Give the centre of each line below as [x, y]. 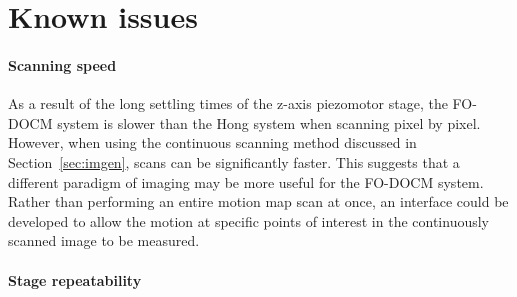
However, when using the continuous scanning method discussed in [212, 142]
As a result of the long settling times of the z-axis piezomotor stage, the [228, 103]
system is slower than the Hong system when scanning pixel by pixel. [269, 122]
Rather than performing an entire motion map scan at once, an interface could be [258, 201]
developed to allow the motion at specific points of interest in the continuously [249, 220]
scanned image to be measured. [104, 240]
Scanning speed [62, 64]
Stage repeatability [75, 279]
